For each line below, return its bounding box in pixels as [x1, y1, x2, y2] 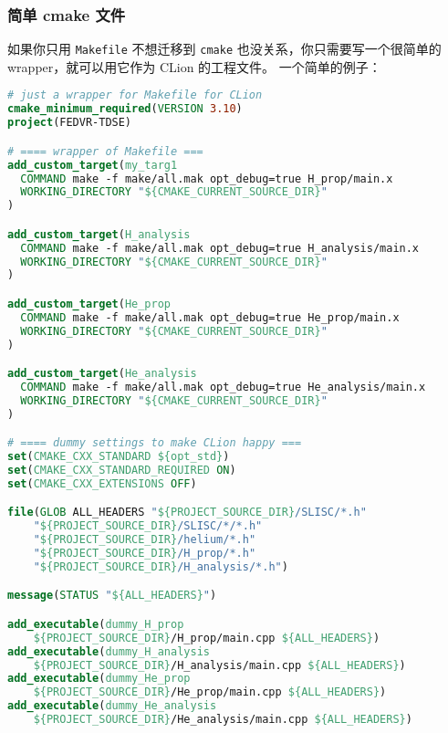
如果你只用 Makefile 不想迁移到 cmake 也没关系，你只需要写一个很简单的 [7, 39, 442, 58]
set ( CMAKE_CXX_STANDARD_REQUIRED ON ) [7, 464, 236, 476]
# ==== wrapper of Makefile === [7, 144, 203, 158]
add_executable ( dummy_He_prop [7, 672, 191, 686]
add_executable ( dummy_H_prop [7, 617, 184, 631]
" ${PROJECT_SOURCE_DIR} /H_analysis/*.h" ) [33, 560, 288, 573]
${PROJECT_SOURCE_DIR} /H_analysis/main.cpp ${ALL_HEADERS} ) [33, 658, 406, 672]
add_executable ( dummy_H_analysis [7, 644, 210, 658]
